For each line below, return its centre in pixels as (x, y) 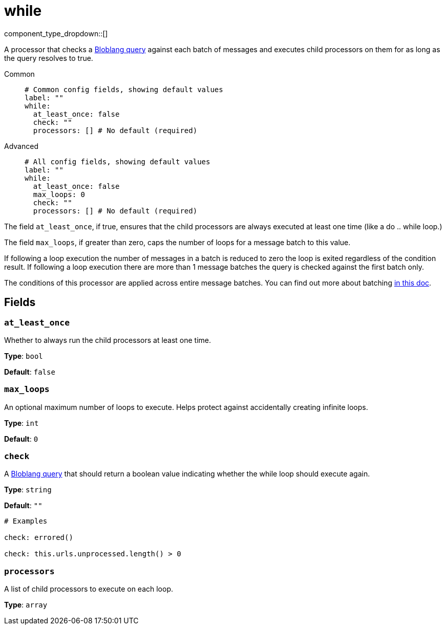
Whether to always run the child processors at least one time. (108, 340)
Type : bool (24, 356)
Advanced (21, 146)
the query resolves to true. (49, 58)
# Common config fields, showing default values (124, 89)
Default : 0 (21, 439)
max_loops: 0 (59, 194)
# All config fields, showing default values (118, 161)
